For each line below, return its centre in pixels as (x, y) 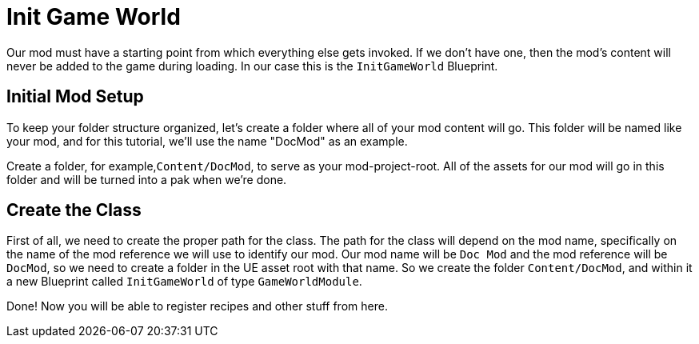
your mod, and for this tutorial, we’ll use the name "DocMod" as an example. (207, 141)
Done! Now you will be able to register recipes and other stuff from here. (197, 306)
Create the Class (74, 210)
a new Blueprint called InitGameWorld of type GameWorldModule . (184, 282)
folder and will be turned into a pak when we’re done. (147, 179)
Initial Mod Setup (75, 97)
